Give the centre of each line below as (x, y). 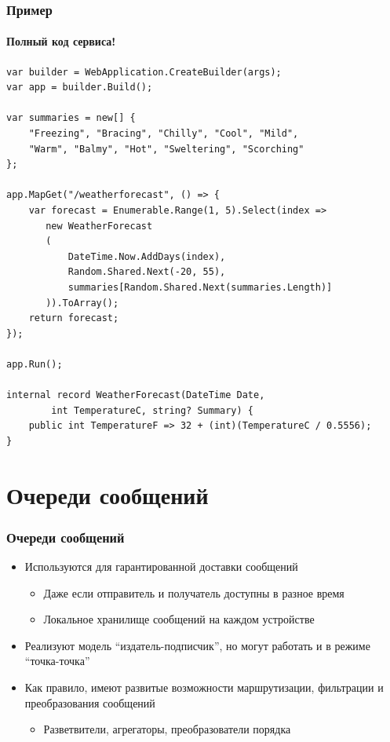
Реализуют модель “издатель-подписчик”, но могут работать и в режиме (197, 645)
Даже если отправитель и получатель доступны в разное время (194, 592)
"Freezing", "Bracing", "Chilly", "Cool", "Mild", (164, 134)
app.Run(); (35, 364)
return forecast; (74, 318)
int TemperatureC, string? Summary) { (152, 410)
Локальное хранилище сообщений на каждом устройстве (179, 619)
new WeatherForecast (99, 226)
